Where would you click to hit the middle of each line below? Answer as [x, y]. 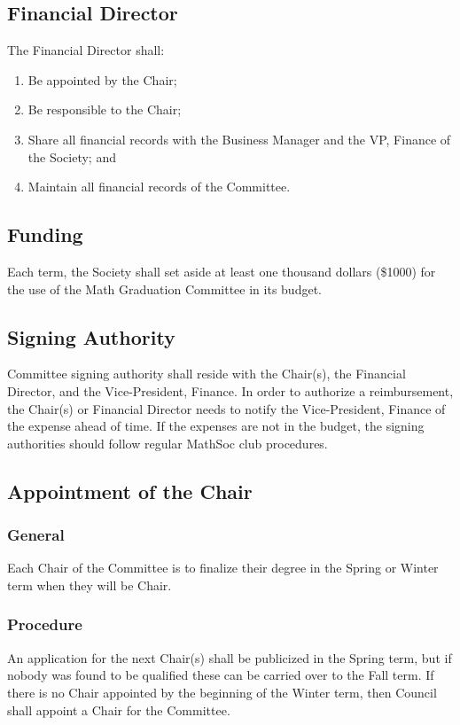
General [36, 535]
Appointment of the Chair [130, 491]
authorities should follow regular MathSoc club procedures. [168, 443]
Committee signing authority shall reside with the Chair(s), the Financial [207, 374]
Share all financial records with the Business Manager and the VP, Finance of [239, 139]
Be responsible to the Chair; [105, 109]
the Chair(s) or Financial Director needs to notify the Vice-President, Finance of [226, 408]
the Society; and [72, 156]
